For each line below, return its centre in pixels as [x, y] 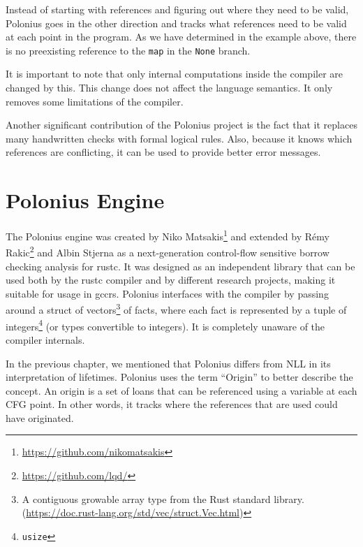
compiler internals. [45, 339]
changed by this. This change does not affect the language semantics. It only [169, 88]
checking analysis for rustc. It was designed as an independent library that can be [180, 266]
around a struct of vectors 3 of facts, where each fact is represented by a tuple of [176, 309]
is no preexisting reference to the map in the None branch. [128, 50]
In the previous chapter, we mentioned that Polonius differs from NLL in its [168, 363]
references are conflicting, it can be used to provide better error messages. [163, 152]
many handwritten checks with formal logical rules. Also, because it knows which [179, 138]
